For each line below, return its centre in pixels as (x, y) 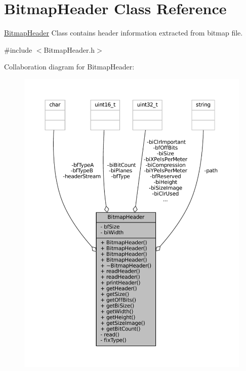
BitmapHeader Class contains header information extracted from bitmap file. (124, 33)
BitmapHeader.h (69, 49)
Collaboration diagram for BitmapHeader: (69, 67)
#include (18, 49)
